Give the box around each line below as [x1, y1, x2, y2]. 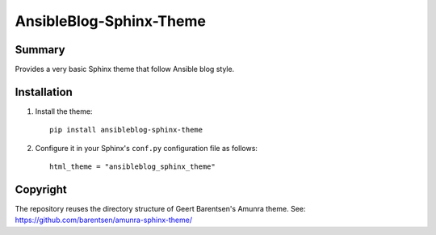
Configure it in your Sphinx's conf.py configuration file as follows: [35, 143, 258, 153]
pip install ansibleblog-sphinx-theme [49, 125, 203, 135]
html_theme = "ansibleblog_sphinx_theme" [49, 162, 216, 171]
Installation [15, 85, 73, 99]
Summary [15, 43, 65, 57]
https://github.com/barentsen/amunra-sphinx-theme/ [15, 215, 193, 225]
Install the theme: [35, 106, 93, 116]
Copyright [15, 183, 68, 196]
